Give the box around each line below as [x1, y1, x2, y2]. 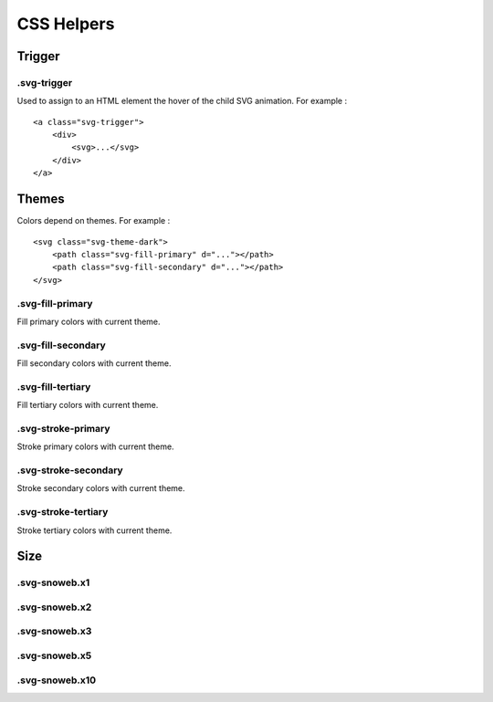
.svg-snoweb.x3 [16, 625, 92, 638]
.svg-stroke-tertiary [16, 506, 109, 519]
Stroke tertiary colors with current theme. [16, 525, 173, 536]
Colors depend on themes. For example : [16, 215, 171, 226]
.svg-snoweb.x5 [16, 649, 92, 662]
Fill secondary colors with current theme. [16, 358, 172, 369]
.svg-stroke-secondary [16, 464, 123, 477]
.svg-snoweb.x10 [16, 674, 97, 686]
